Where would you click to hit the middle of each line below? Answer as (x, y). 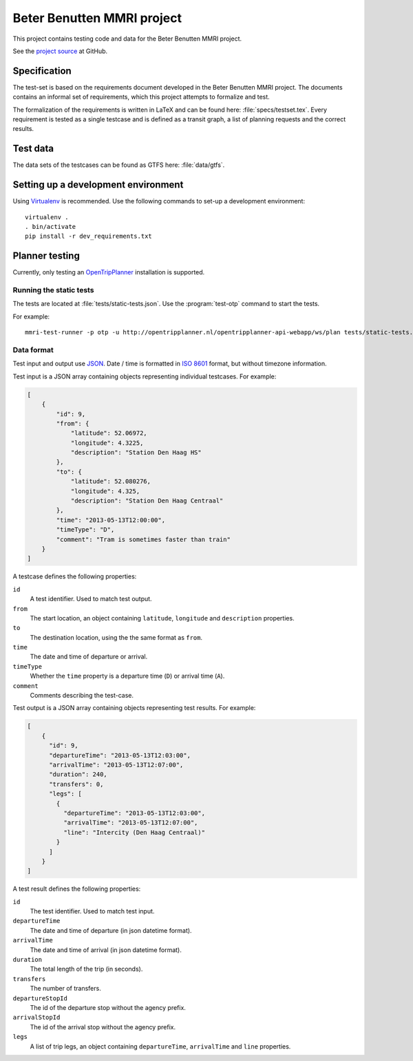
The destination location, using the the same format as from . (116, 637)
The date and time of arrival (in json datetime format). (106, 950)
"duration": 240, (78, 775)
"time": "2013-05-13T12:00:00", (110, 520)
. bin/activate (51, 226)
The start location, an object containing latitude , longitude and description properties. (162, 618)
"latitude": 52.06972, (109, 433)
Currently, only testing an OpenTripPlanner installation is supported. (109, 272)
